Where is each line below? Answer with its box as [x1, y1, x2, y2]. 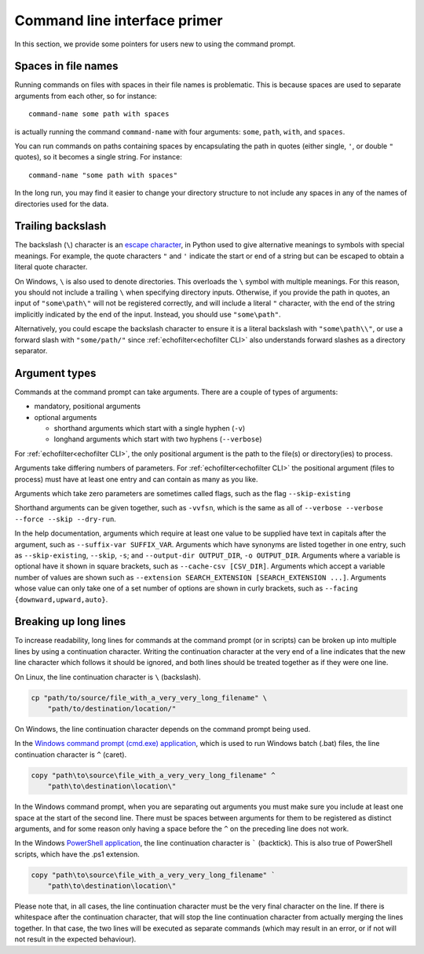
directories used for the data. [14, 199, 109, 208]
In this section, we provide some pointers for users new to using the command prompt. [14, 39, 296, 49]
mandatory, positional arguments [34, 401, 141, 411]
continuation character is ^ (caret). [14, 750, 127, 759]
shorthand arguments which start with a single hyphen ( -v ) [53, 424, 246, 433]
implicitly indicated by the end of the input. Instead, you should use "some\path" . [14, 309, 282, 319]
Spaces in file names [14, 60, 119, 73]
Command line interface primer [14, 12, 223, 29]
